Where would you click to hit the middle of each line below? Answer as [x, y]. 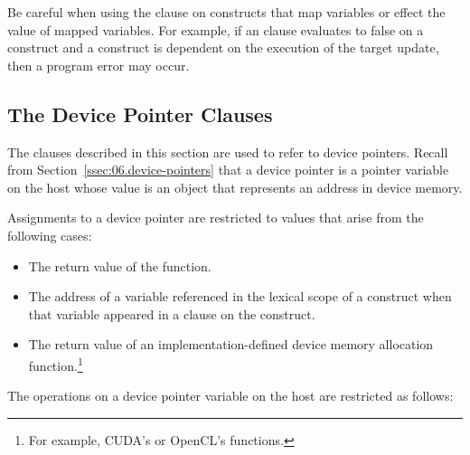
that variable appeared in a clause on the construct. [172, 313]
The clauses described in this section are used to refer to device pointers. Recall [228, 152]
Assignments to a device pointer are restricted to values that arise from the [216, 218]
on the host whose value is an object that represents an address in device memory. [235, 187]
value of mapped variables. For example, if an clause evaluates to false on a [216, 29]
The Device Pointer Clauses [140, 114]
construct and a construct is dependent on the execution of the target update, [223, 47]
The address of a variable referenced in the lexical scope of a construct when [240, 296]
